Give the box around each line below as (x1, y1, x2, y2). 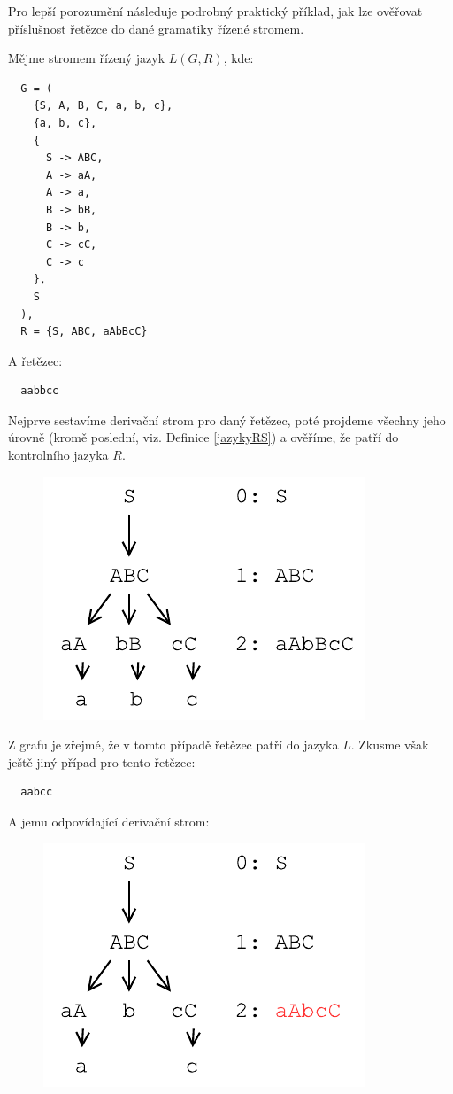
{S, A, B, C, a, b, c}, (33, 99, 173, 113)
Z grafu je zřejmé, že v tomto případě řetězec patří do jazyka (8, 735, 339, 754)
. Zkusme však (350, 735, 429, 754)
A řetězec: (8, 351, 63, 369)
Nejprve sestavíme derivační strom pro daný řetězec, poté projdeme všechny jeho (8, 410, 446, 429)
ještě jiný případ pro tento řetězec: (8, 752, 196, 771)
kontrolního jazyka (8, 446, 109, 464)
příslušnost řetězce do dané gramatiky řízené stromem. (8, 19, 304, 37)
